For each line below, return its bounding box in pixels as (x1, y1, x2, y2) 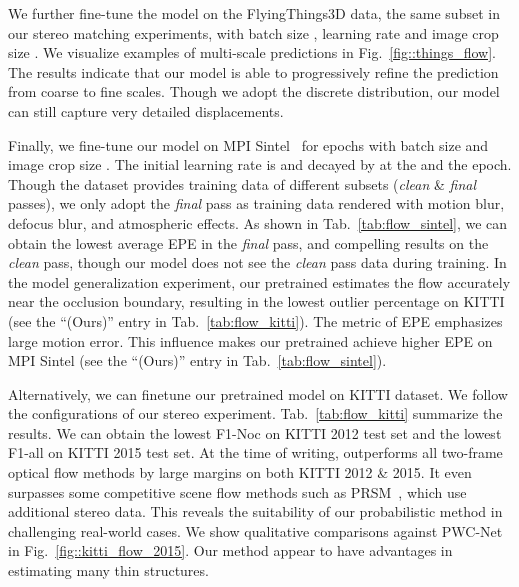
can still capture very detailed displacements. (8, 100, 284, 121)
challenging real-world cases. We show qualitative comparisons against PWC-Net (8, 520, 503, 541)
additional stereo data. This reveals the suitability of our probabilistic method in (8, 501, 503, 522)
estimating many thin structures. (8, 560, 209, 581)
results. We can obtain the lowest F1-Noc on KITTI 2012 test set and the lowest (8, 422, 502, 443)
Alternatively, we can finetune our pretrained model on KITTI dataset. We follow (8, 383, 508, 404)
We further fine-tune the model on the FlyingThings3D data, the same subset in (8, 3, 500, 23)
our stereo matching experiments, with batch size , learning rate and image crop (8, 22, 499, 43)
